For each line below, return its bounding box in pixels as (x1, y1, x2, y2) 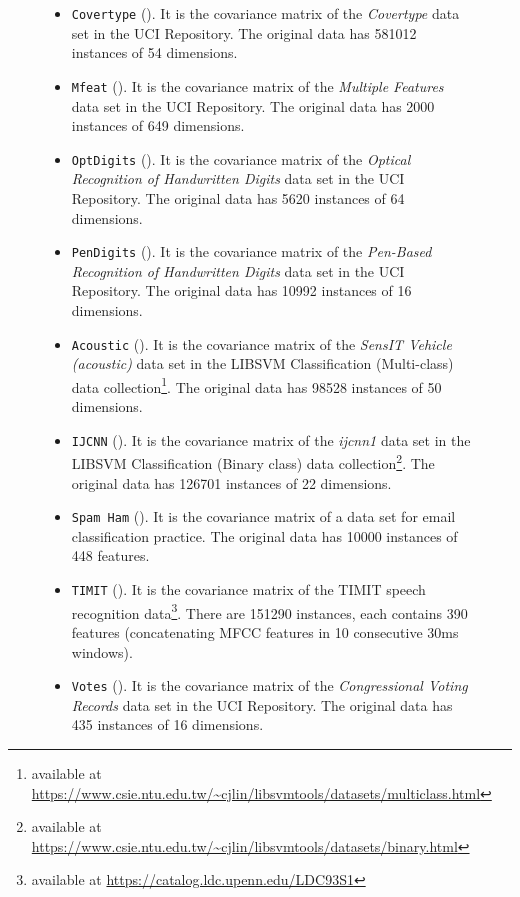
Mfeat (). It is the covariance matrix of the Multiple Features (71, 75, 444, 96)
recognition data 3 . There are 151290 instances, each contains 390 (71, 599, 468, 623)
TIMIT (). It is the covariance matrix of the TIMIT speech (71, 579, 426, 599)
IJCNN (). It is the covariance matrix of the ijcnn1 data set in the (71, 429, 471, 450)
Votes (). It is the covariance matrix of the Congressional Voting (71, 675, 468, 696)
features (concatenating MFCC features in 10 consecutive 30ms (71, 621, 459, 642)
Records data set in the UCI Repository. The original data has (71, 694, 453, 715)
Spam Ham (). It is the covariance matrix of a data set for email (71, 506, 456, 527)
